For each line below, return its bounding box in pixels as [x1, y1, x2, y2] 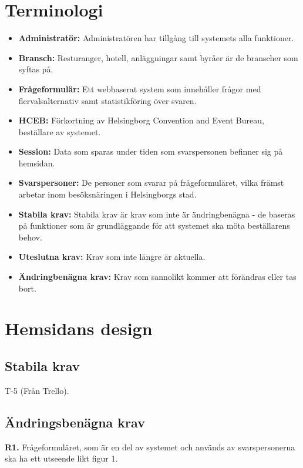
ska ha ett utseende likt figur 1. [5, 452, 118, 464]
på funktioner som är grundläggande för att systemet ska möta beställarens [18, 219, 290, 232]
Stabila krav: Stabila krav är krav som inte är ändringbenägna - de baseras [18, 208, 295, 220]
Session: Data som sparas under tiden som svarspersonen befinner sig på [18, 145, 283, 158]
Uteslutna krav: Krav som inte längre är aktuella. [18, 250, 206, 263]
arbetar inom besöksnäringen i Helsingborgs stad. [18, 188, 197, 200]
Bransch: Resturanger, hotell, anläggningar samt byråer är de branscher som [18, 51, 298, 63]
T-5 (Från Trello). [5, 384, 69, 396]
